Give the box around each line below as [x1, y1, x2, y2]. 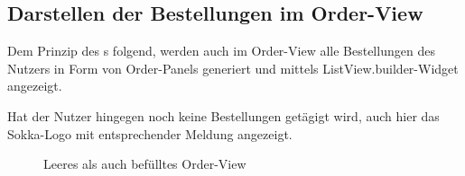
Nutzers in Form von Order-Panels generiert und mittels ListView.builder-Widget [7, 58, 459, 77]
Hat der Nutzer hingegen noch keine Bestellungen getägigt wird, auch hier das [7, 106, 440, 125]
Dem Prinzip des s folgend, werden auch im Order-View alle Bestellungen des [7, 41, 435, 60]
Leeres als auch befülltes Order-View [43, 154, 246, 173]
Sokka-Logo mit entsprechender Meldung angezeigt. [7, 124, 293, 143]
